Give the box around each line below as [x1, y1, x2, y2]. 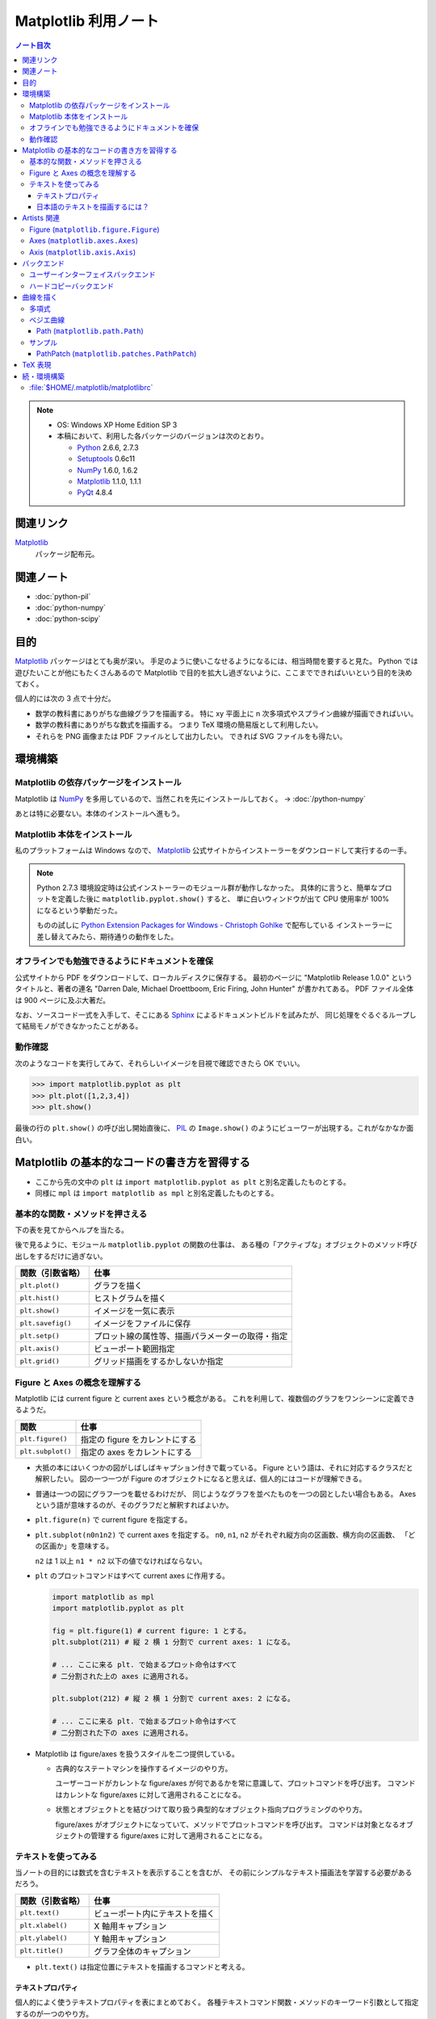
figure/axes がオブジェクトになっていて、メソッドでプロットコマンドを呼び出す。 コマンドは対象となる [55, 1820, 400, 1829]
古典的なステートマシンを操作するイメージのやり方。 [55, 1763, 233, 1773]
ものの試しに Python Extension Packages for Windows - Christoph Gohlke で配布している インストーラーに [36, 921, 393, 930]
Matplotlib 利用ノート [15, 12, 159, 30]
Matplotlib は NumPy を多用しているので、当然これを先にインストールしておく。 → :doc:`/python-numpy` [15, 794, 367, 804]
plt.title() [19, 1946, 64, 1955]
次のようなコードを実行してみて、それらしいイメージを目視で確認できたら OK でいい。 [15, 1058, 304, 1068]
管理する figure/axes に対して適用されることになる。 [90, 1830, 266, 1841]
